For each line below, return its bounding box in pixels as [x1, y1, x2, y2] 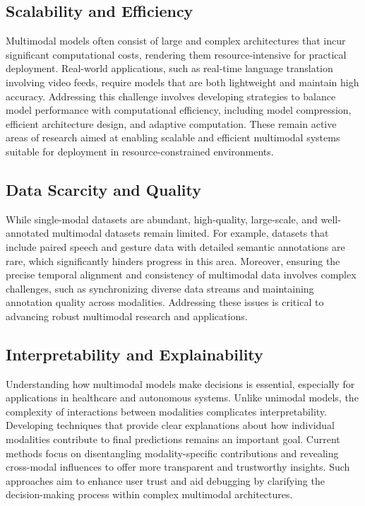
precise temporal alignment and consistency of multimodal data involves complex [6, 267, 357, 282]
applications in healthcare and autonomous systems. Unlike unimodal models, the [6, 390, 359, 405]
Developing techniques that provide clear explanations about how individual [6, 418, 335, 433]
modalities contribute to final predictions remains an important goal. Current [6, 432, 340, 447]
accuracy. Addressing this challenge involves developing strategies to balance [6, 88, 336, 103]
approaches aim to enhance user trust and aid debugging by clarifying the [6, 473, 325, 488]
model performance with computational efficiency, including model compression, [6, 102, 352, 117]
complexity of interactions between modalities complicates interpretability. [6, 404, 327, 418]
